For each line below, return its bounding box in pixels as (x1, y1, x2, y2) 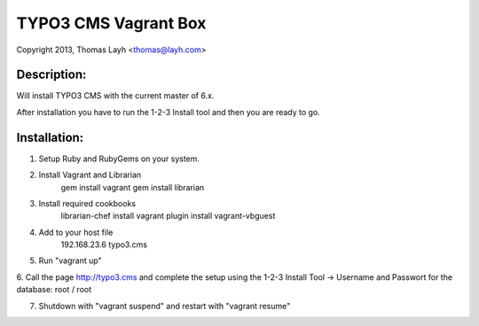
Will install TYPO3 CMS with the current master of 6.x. (16, 90, 215, 101)
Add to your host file (38, 227, 114, 237)
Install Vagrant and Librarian (38, 169, 142, 181)
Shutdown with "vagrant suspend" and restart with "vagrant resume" (38, 300, 291, 311)
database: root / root (16, 284, 92, 295)
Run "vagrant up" (38, 255, 102, 266)
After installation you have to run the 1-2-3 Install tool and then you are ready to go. (16, 106, 321, 117)
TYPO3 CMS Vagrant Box (16, 13, 207, 33)
